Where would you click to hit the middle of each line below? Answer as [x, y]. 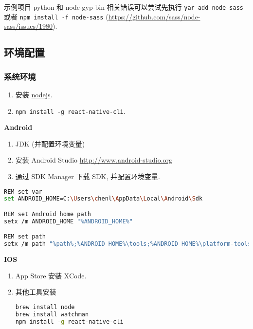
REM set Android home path [47, 214]
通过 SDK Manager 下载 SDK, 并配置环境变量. [88, 176]
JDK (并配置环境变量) [50, 143]
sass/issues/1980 [28, 26]
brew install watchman [52, 314]
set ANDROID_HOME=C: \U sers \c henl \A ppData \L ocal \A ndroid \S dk [103, 199]
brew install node [45, 307]
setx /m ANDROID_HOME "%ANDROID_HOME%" [68, 221]
